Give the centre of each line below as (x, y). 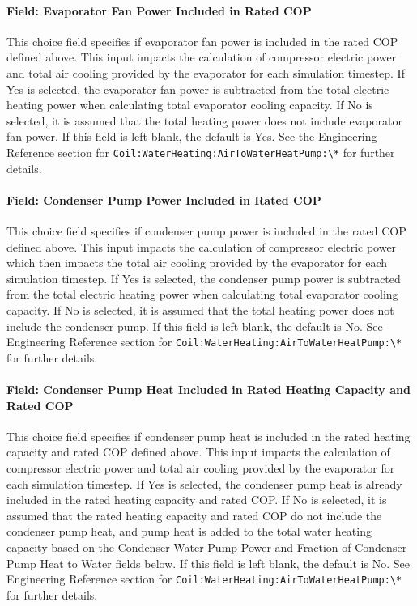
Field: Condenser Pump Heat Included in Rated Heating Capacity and (208, 389)
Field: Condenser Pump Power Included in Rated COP (164, 199)
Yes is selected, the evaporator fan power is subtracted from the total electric (198, 89)
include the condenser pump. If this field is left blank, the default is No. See (195, 326)
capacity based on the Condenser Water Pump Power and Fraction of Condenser (207, 547)
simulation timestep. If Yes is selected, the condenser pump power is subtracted (204, 278)
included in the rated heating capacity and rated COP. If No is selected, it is (197, 500)
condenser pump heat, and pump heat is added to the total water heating (189, 531)
